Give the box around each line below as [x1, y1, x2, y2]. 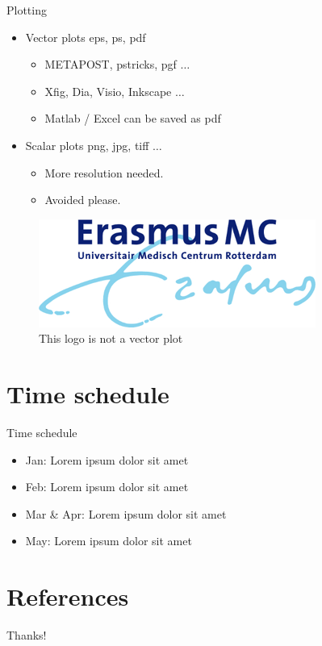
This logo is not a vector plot [39, 330, 183, 347]
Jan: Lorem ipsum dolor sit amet [25, 451, 189, 468]
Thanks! [6, 627, 47, 644]
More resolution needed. [44, 164, 164, 181]
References [6, 580, 129, 613]
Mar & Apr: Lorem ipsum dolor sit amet [25, 505, 227, 522]
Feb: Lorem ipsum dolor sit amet [25, 478, 189, 495]
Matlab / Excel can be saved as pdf [44, 110, 221, 127]
